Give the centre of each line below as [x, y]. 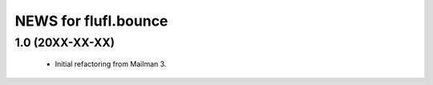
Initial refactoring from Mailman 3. [111, 64]
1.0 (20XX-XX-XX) [65, 42]
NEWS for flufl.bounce [91, 21]
